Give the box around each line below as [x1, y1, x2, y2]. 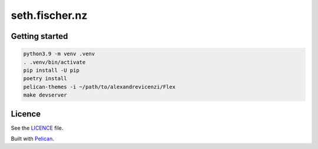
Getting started [11, 31, 68, 41]
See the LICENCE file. [11, 124, 64, 131]
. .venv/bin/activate [23, 59, 86, 65]
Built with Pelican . [11, 135, 54, 142]
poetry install [23, 75, 67, 82]
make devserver [23, 92, 67, 98]
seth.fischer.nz [11, 9, 88, 22]
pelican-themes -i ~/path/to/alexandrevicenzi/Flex [23, 83, 176, 90]
